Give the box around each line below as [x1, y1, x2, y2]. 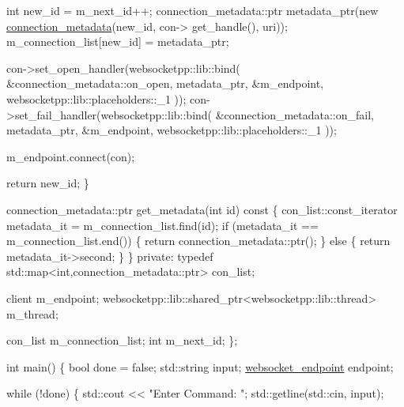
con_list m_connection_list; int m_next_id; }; [6, 332, 238, 349]
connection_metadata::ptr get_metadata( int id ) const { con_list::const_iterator [6, 201, 398, 217]
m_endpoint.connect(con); [6, 148, 135, 164]
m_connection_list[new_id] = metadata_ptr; [6, 33, 229, 50]
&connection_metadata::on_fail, [215, 106, 375, 122]
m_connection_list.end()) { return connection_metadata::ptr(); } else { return [6, 232, 391, 249]
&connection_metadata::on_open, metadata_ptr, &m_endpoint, [6, 75, 324, 92]
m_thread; [6, 305, 59, 322]
